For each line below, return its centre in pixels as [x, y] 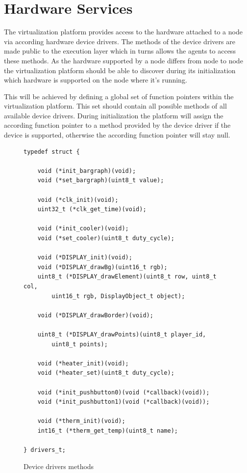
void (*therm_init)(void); [81, 421]
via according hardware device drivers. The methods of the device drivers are [120, 41]
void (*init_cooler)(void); [83, 229]
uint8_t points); [80, 344]
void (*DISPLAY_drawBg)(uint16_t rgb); [102, 267]
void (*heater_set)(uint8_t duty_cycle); [106, 373]
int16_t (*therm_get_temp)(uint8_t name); [108, 431]
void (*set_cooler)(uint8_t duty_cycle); [106, 238]
